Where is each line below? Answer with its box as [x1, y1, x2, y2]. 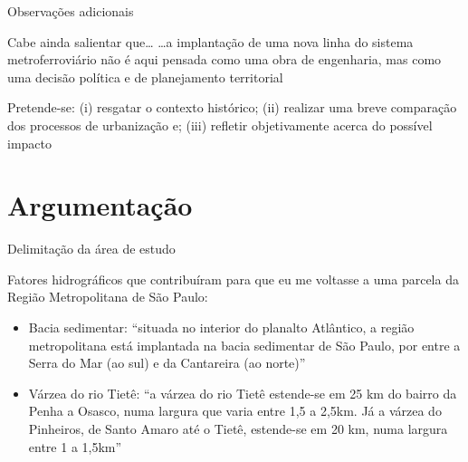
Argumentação [7, 187, 193, 224]
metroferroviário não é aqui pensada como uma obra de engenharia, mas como [7, 50, 442, 69]
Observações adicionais [7, 2, 134, 20]
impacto [7, 133, 52, 152]
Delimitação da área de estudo [7, 239, 176, 258]
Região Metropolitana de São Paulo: [7, 287, 208, 306]
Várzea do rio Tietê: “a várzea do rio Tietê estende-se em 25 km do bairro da [28, 383, 457, 402]
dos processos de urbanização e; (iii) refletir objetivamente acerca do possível [7, 115, 433, 134]
